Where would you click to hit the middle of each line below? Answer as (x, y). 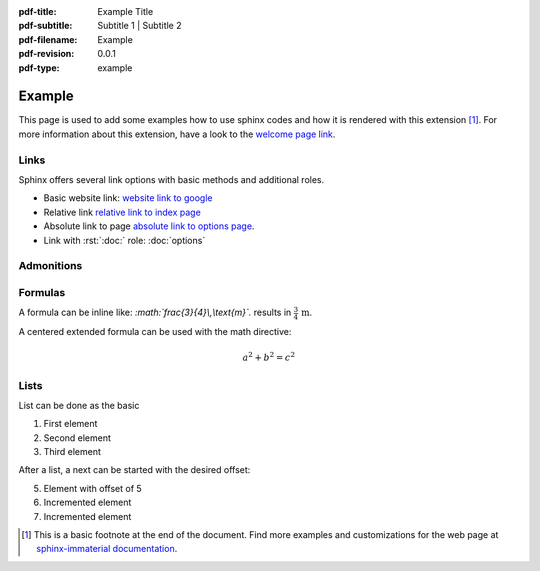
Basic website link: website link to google (128, 198)
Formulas (42, 292)
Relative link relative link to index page (122, 212)
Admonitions (50, 266)
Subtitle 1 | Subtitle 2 (139, 26)
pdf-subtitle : (45, 26)
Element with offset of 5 (92, 488)
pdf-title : (37, 11)
